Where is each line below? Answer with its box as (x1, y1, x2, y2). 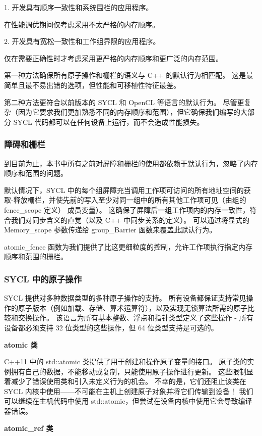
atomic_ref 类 (4, 422, 53, 433)
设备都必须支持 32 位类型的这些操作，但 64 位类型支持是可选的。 (4, 322, 218, 332)
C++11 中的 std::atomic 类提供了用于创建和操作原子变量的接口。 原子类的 (4, 356, 247, 367)
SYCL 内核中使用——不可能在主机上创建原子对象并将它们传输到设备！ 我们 (4, 385, 253, 396)
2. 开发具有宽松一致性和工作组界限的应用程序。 (4, 36, 160, 46)
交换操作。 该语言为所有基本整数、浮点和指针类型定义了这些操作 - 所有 (18, 312, 253, 323)
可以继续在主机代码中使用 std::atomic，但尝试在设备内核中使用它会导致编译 (4, 396, 252, 406)
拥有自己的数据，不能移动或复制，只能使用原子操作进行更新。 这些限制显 (11, 366, 253, 376)
